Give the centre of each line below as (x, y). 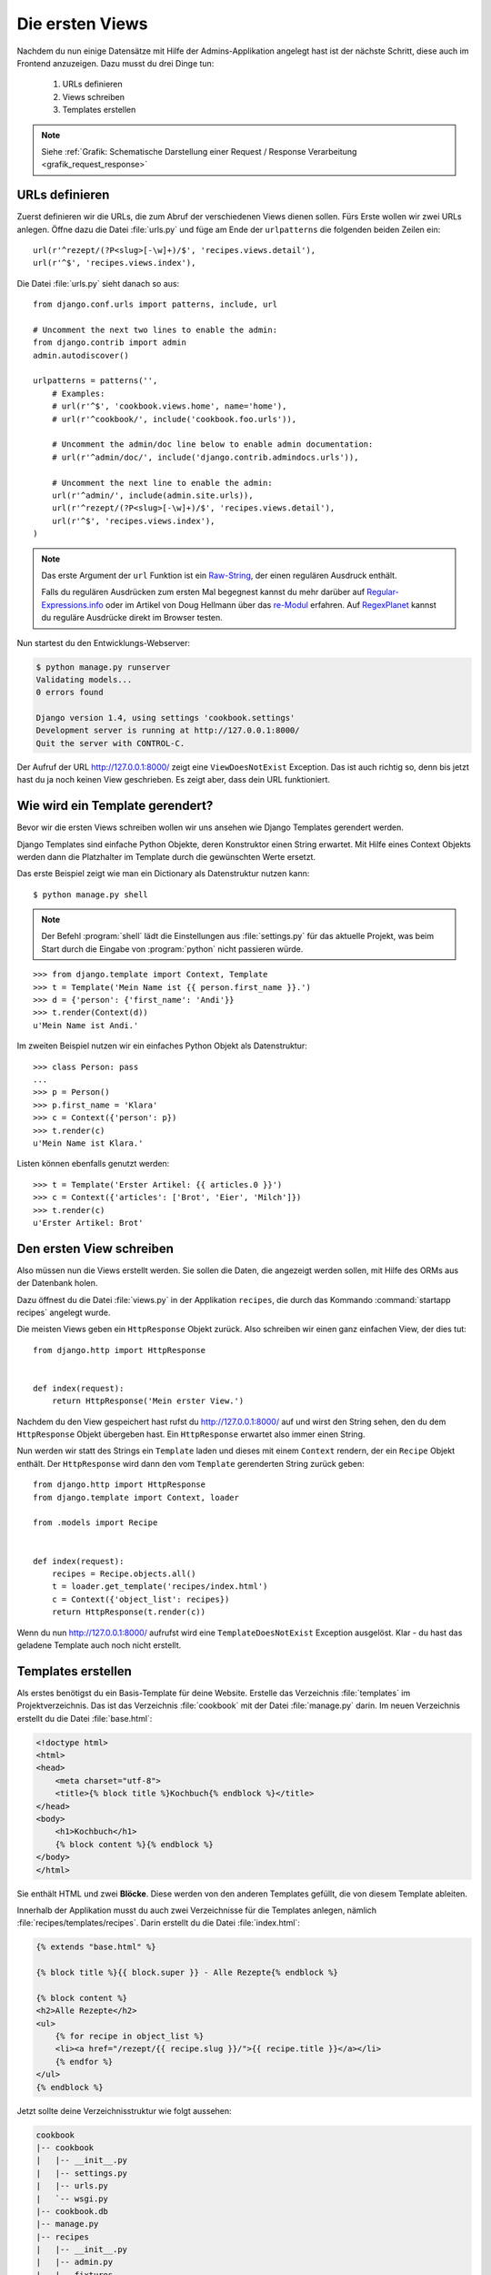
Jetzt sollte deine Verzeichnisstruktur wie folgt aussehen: (124, 2110)
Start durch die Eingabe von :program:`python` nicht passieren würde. (172, 949)
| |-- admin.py (75, 2262)
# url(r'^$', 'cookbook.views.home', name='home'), (169, 406)
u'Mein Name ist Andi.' (86, 1025)
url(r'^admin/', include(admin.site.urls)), (152, 495)
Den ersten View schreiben (95, 1248)
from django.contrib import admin (110, 343)
